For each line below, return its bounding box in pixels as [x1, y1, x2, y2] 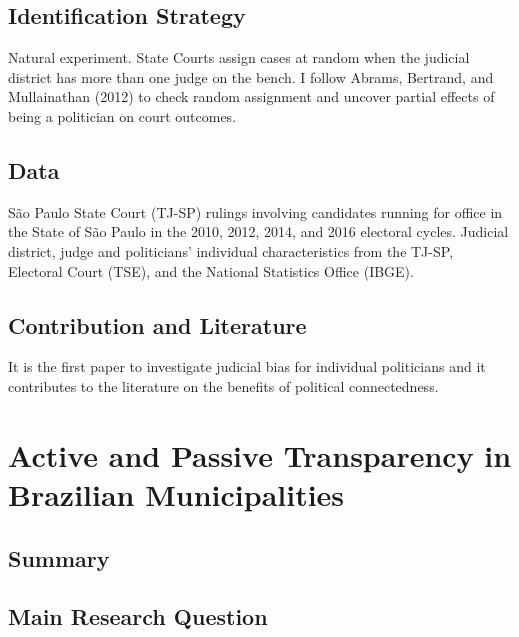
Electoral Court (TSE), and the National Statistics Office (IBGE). [8, 260, 414, 281]
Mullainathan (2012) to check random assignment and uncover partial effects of [8, 86, 495, 107]
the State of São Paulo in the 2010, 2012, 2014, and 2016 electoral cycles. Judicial [8, 221, 509, 242]
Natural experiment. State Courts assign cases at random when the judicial [8, 47, 470, 68]
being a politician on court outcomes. [8, 105, 237, 126]
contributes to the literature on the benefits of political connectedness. [8, 375, 439, 396]
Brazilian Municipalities [8, 473, 345, 514]
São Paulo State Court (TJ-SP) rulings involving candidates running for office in [8, 201, 503, 222]
